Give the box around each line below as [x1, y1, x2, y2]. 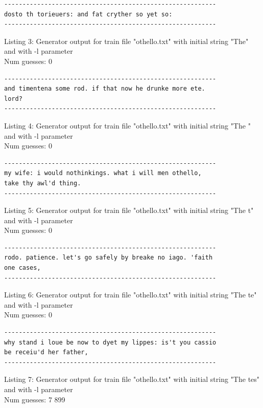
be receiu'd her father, [4, 349, 88, 356]
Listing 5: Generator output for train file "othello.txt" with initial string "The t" [4, 205, 254, 216]
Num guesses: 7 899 [4, 394, 65, 404]
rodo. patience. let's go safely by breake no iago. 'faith [4, 254, 213, 262]
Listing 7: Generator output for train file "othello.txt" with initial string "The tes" [4, 374, 260, 384]
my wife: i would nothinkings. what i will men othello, [4, 169, 202, 177]
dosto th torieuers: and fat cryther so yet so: [4, 10, 173, 18]
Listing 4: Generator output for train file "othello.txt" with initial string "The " [4, 120, 251, 131]
